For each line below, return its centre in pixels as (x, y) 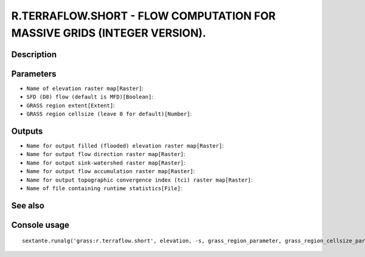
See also (28, 206)
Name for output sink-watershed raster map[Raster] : (106, 163)
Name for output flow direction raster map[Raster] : (106, 154)
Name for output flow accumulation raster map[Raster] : (111, 171)
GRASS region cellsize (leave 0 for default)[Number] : (109, 114)
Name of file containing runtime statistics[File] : (104, 188)
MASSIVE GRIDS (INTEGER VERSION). (109, 33)
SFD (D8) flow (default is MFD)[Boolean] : (90, 97)
